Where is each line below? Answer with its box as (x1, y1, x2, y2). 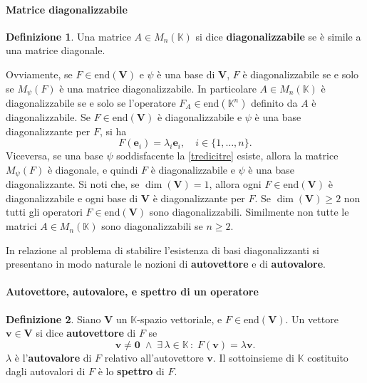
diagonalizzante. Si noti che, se (6, 177, 140, 191)
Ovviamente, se (6, 66, 73, 81)
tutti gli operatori (6, 204, 83, 219)
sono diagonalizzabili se (101, 219, 203, 234)
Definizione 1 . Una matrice (6, 28, 131, 43)
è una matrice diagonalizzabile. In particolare (59, 80, 257, 95)
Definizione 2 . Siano (6, 311, 101, 326)
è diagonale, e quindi (47, 162, 138, 177)
